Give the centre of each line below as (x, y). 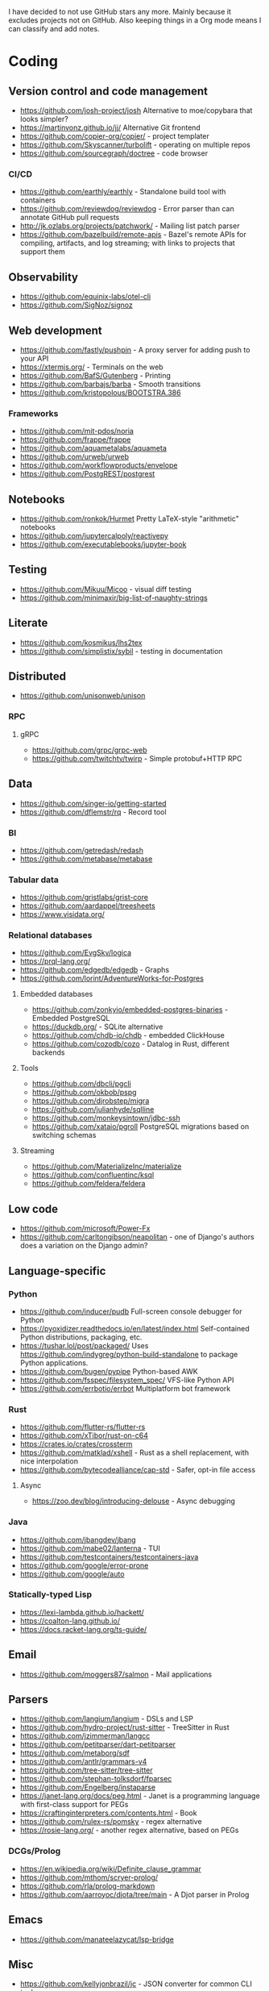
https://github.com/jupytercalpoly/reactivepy (94, 536)
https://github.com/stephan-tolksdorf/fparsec (96, 1779)
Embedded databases (56, 994)
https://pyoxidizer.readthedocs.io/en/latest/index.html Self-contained (134, 1328)
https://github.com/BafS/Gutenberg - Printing (95, 375)
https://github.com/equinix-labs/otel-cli (85, 297)
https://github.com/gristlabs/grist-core (84, 898)
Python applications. (54, 1363)
